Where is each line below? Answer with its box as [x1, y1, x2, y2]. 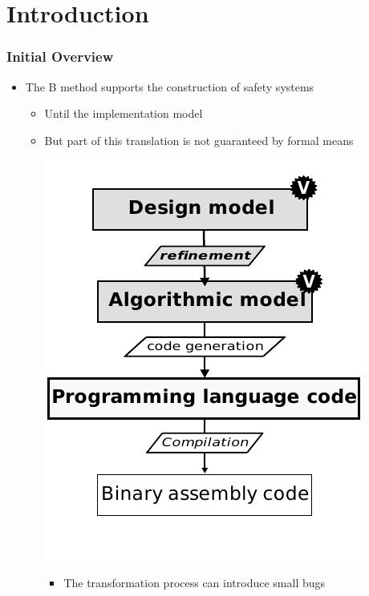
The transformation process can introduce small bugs [63, 574, 326, 590]
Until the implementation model [44, 105, 203, 122]
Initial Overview [6, 46, 114, 66]
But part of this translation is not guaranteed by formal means [44, 131, 354, 148]
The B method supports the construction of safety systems [25, 78, 314, 95]
